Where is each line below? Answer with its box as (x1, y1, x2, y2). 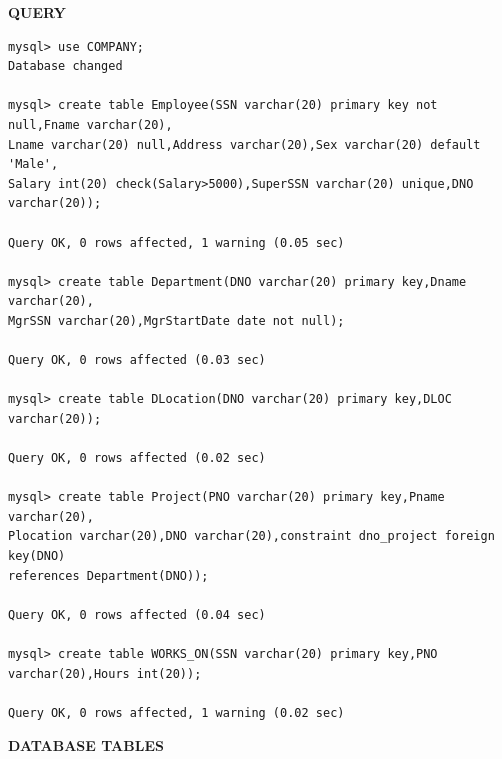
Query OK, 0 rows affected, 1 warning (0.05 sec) (8, 235, 345, 250)
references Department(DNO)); (8, 568, 209, 583)
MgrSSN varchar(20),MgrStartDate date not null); (8, 313, 345, 328)
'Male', (8, 157, 59, 172)
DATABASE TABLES (8, 735, 164, 756)
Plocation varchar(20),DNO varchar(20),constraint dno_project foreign (8, 529, 495, 544)
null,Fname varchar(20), (8, 117, 173, 132)
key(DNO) (8, 549, 66, 564)
